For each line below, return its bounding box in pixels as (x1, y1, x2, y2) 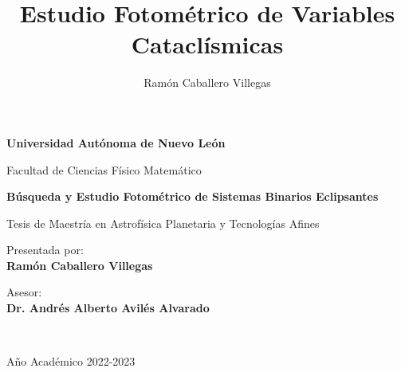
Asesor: (6, 284, 42, 300)
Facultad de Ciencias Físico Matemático (6, 161, 202, 178)
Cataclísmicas (131, 28, 284, 61)
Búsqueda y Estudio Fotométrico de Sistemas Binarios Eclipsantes (6, 188, 379, 205)
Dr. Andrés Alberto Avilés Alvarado (6, 300, 210, 316)
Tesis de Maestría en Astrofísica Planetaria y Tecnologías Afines (6, 214, 320, 231)
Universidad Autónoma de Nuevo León (6, 134, 226, 151)
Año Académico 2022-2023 (6, 353, 136, 370)
